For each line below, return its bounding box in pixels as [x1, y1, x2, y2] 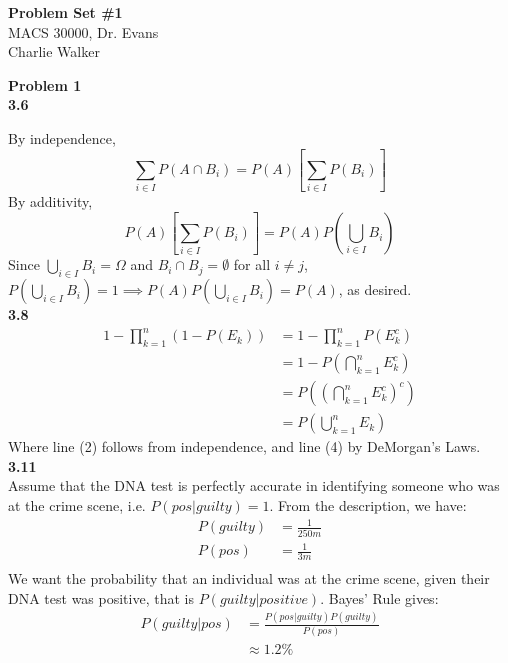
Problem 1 [8, 74, 82, 95]
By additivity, [8, 191, 93, 212]
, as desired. [338, 279, 412, 300]
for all [233, 254, 271, 275]
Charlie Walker [8, 41, 100, 62]
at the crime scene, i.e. [8, 495, 146, 516]
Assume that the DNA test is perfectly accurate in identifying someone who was [8, 475, 500, 496]
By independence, [8, 127, 116, 148]
